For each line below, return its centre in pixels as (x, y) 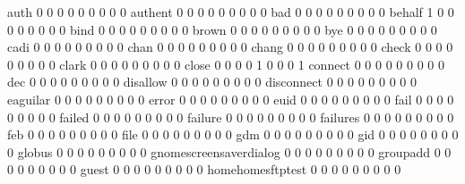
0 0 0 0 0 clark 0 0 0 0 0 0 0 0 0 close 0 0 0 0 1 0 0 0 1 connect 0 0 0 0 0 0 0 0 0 (226, 64)
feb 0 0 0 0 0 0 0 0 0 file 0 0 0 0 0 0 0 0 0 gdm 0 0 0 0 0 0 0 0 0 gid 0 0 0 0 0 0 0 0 (233, 134)
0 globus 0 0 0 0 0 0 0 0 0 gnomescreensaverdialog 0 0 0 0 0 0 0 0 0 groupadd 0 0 (229, 151)
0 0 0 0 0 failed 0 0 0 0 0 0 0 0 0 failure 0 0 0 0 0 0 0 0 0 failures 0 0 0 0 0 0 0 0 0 (231, 117)
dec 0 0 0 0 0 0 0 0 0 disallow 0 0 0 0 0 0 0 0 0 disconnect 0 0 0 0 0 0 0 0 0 (212, 82)
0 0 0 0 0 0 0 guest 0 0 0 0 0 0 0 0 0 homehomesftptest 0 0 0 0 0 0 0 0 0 (204, 169)
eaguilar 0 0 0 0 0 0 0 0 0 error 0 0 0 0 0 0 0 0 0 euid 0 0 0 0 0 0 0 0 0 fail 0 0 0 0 (231, 99)
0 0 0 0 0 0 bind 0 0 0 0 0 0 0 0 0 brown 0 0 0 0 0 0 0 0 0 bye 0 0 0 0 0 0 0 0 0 (222, 29)
